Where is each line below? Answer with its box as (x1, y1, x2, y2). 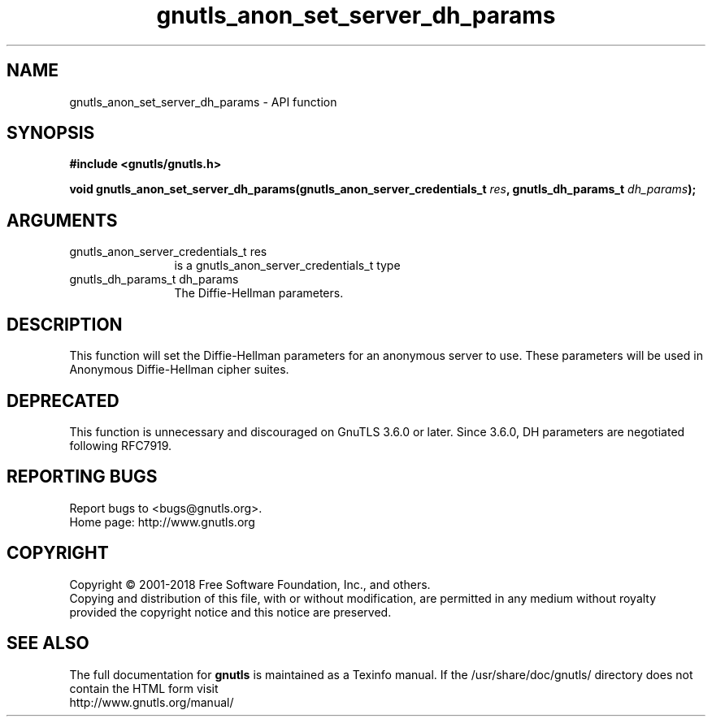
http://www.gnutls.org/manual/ (69, 695, 234, 709)
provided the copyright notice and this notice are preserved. (69, 604, 392, 619)
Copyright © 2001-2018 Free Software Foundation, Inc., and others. (69, 577, 431, 591)
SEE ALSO (7, 633, 89, 654)
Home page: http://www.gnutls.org (69, 514, 255, 529)
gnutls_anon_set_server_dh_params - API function (69, 94, 337, 109)
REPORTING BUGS (7, 466, 158, 487)
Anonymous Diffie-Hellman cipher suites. (69, 362, 289, 377)
